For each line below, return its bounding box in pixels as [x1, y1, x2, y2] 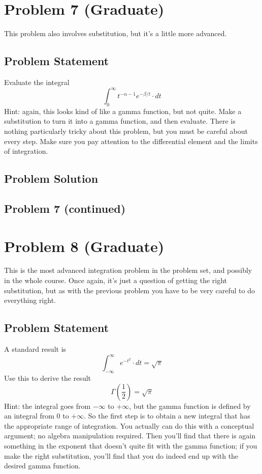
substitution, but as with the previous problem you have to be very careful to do [4, 285, 255, 295]
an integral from [4, 410, 54, 421]
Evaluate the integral [4, 76, 70, 87]
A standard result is [4, 344, 67, 354]
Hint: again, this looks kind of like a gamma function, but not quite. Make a [4, 105, 242, 116]
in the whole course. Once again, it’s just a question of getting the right [4, 275, 227, 286]
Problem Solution [4, 171, 99, 186]
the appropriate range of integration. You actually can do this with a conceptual [4, 420, 254, 431]
